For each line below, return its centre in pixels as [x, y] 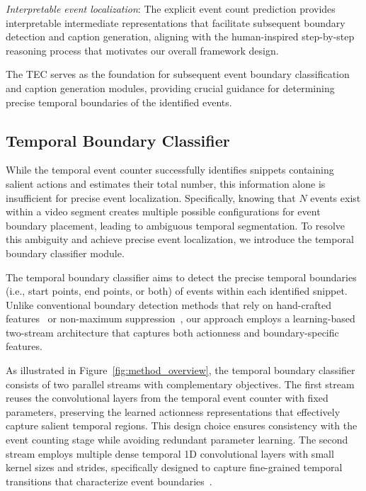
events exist [336, 197]
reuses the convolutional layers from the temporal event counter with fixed [167, 398]
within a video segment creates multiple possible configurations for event [163, 211]
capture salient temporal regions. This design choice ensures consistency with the [182, 425]
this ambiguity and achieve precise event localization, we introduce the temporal [180, 239]
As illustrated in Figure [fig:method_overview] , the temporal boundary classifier [181, 370]
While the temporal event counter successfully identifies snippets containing [170, 170]
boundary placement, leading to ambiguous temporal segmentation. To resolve [176, 225]
